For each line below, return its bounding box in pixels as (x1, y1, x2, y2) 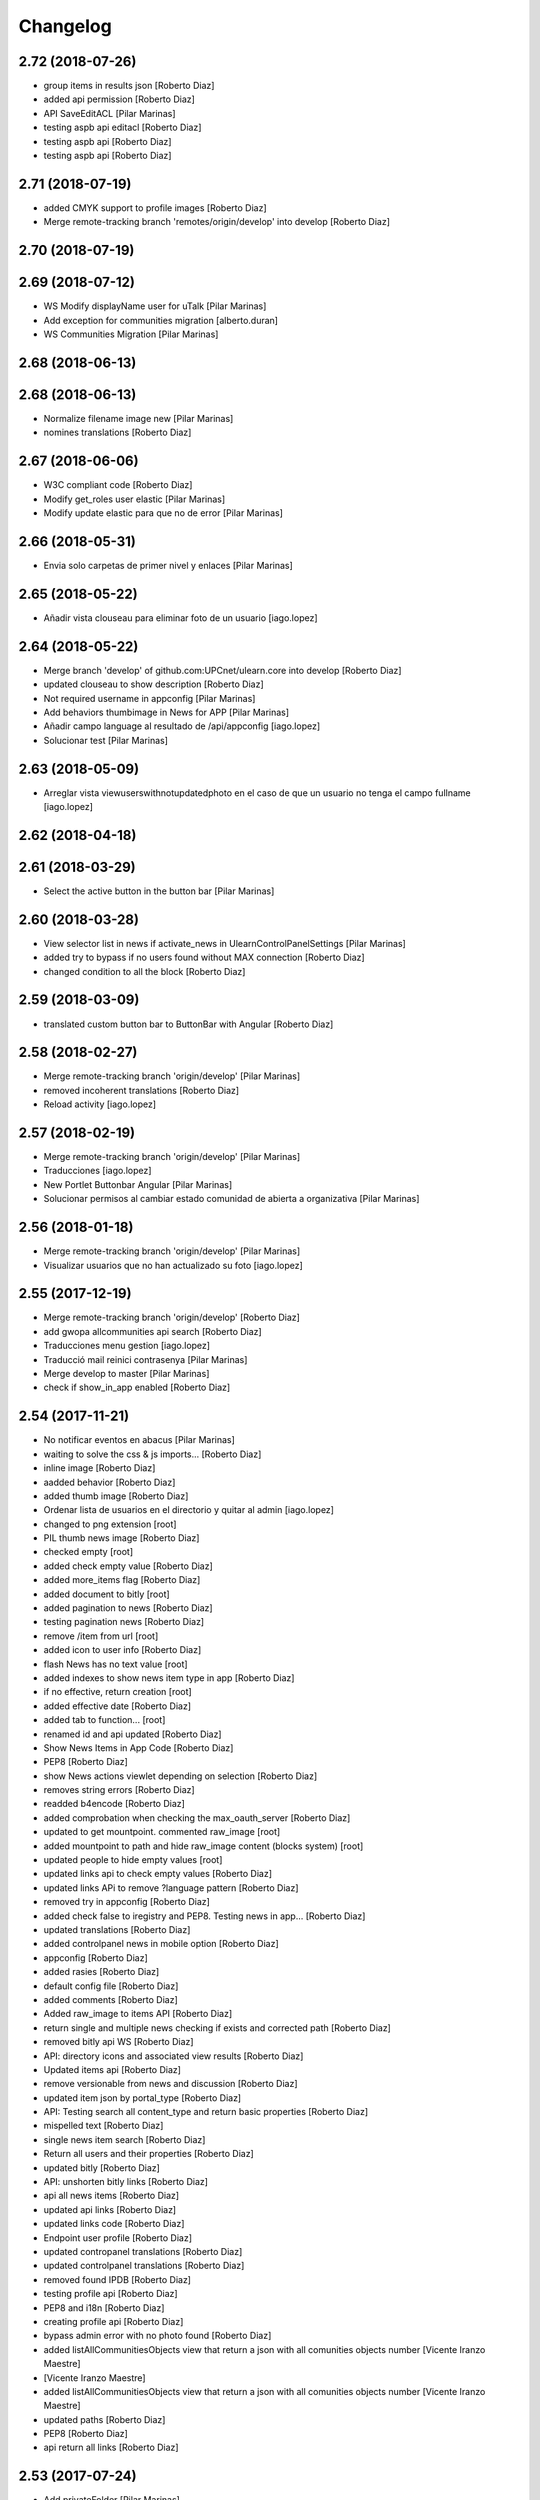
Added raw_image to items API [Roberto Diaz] (43, 2008, 233, 2020)
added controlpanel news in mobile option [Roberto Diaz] (43, 1938, 279, 1950)
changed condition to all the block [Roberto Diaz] (43, 965, 246, 977)
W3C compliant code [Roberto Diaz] (43, 479, 193, 491)
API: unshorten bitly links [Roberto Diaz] (43, 2176, 209, 2188)
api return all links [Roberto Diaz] (43, 2441, 179, 2454)
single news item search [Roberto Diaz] (43, 2133, 206, 2145)
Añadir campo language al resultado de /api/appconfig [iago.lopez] (43, 720, 321, 732)
